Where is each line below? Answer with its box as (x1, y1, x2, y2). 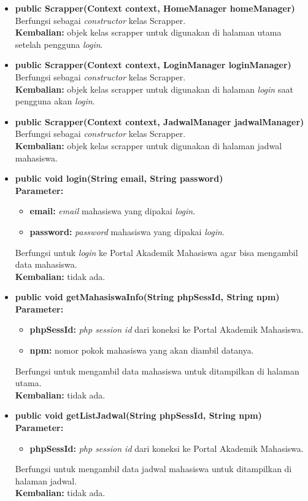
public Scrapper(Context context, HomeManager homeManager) (15, 2, 295, 14)
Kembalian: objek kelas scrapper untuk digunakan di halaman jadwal (15, 139, 282, 152)
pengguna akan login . (15, 95, 95, 107)
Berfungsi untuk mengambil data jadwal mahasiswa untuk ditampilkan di (15, 462, 292, 475)
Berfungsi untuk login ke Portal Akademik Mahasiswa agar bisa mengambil (15, 246, 298, 258)
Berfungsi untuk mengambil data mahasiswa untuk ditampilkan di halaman (15, 364, 299, 377)
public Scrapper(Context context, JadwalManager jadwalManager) (15, 115, 304, 128)
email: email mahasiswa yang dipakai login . (29, 204, 196, 217)
